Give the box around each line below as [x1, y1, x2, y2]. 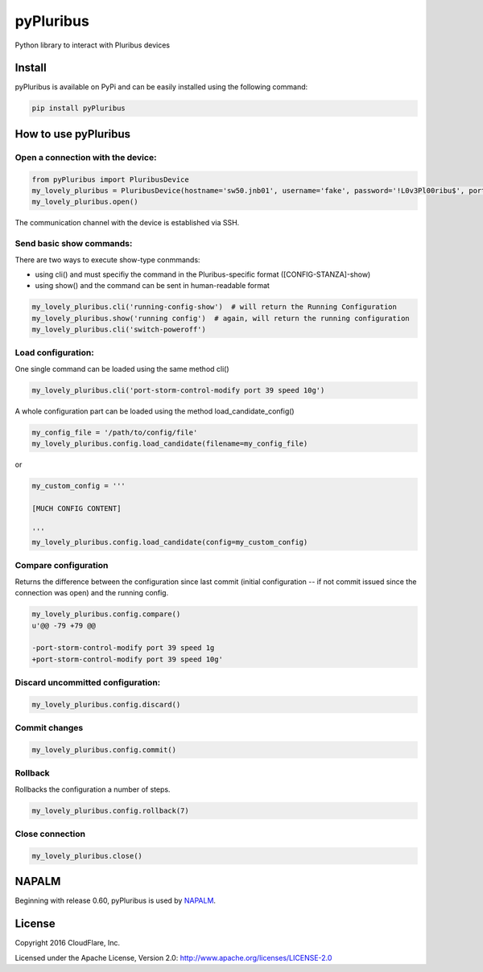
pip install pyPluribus [31, 104, 126, 113]
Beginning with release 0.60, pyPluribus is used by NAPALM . [14, 896, 217, 905]
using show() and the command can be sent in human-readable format [35, 281, 270, 290]
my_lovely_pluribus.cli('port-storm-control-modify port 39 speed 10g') [31, 385, 325, 394]
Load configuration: [14, 347, 94, 358]
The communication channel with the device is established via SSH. [14, 218, 240, 228]
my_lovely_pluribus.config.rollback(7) [31, 805, 189, 815]
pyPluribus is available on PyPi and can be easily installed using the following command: [14, 82, 308, 92]
